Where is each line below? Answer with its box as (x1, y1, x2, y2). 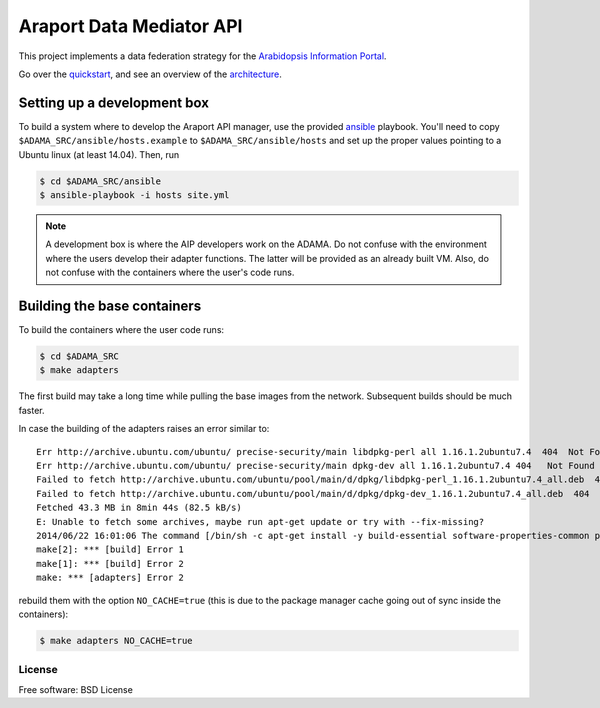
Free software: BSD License (18, 683, 134, 695)
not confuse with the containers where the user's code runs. (45, 266, 295, 279)
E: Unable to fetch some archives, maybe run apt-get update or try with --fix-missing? (36, 516, 485, 527)
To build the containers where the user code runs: (18, 324, 225, 336)
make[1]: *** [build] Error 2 (36, 558, 185, 569)
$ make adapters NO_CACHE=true (39, 635, 194, 646)
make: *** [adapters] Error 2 (36, 572, 185, 584)
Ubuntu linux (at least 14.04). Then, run (18, 148, 180, 160)
